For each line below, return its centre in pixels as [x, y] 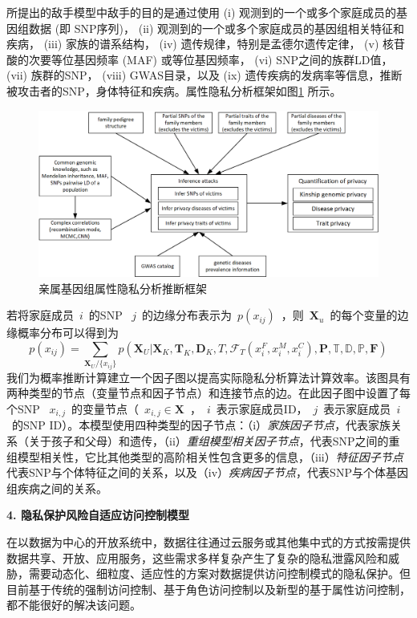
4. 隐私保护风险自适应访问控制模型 [98, 515]
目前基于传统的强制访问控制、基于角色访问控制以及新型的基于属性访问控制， [208, 589]
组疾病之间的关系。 [57, 488]
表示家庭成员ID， [262, 408]
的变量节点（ [105, 408]
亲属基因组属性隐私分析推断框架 [123, 288]
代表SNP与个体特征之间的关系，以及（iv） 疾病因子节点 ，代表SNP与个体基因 [207, 472]
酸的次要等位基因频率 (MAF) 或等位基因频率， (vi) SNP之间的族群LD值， [200, 59]
